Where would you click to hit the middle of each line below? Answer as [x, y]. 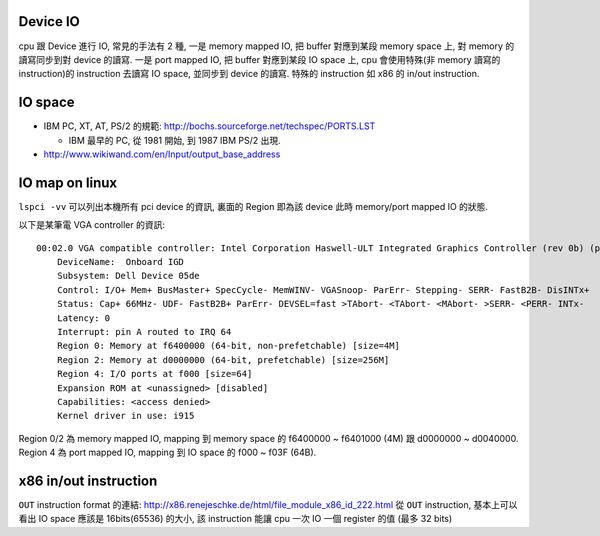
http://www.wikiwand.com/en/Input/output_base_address [162, 154]
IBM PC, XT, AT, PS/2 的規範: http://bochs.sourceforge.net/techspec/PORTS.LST [209, 126]
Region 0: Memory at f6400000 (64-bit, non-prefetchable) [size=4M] [228, 346]
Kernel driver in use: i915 [125, 416]
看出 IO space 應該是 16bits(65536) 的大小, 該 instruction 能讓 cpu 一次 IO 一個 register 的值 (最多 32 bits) [235, 519]
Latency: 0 [83, 318]
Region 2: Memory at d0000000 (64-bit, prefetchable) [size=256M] [223, 359]
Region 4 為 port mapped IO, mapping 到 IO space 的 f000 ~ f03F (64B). [167, 452]
